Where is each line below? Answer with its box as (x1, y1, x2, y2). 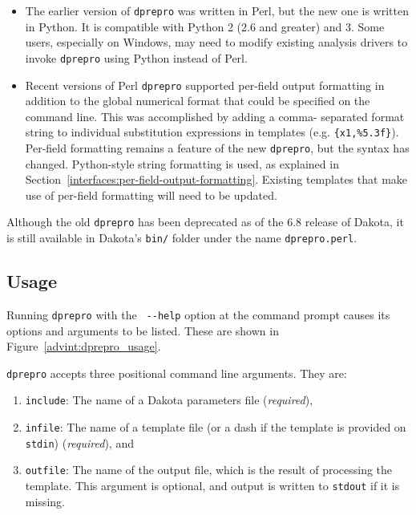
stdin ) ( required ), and (25, 434, 134, 451)
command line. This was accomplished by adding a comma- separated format (25, 107, 405, 124)
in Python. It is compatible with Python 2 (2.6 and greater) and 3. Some (25, 18, 385, 34)
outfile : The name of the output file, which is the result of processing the (25, 461, 393, 478)
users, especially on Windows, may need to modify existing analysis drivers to (25, 34, 408, 51)
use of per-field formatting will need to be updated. (25, 186, 277, 203)
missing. (25, 493, 65, 509)
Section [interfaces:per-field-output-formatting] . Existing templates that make (25, 171, 408, 188)
